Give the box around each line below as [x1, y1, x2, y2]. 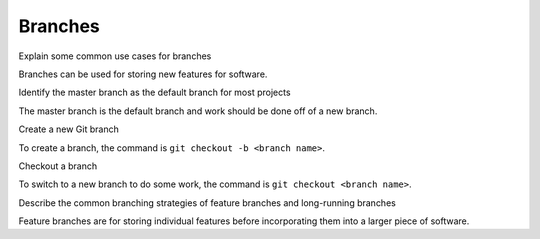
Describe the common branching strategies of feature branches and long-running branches [18, 196, 397, 209]
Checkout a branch [18, 160, 98, 172]
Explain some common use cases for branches [18, 50, 212, 62]
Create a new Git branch [18, 123, 119, 135]
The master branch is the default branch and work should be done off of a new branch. [18, 105, 378, 117]
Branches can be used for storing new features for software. [18, 68, 268, 80]
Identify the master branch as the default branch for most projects [18, 86, 291, 99]
